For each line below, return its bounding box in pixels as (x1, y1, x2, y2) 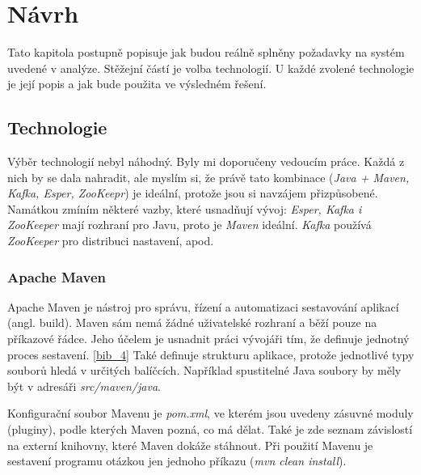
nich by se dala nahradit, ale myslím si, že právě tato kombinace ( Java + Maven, (7, 168, 410, 185)
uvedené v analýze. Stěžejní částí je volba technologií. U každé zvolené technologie (7, 59, 415, 76)
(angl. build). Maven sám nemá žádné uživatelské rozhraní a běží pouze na (7, 314, 377, 331)
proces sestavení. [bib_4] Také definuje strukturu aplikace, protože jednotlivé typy (7, 346, 415, 363)
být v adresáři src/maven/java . (7, 377, 161, 394)
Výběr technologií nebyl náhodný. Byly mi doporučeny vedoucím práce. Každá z (7, 153, 405, 170)
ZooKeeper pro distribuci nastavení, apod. (7, 232, 214, 249)
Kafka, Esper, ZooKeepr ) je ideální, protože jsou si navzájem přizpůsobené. (7, 184, 378, 201)
